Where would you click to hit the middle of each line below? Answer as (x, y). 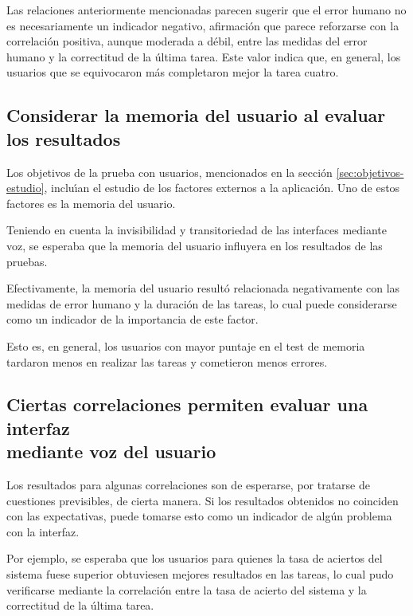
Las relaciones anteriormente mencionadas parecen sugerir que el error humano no (206, 10)
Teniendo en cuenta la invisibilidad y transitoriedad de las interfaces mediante (197, 230)
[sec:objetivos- (370, 172)
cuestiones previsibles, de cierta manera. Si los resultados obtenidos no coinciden (203, 500)
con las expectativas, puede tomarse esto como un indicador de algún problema (199, 516)
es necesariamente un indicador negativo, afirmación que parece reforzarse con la (203, 25)
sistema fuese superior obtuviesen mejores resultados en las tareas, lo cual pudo (200, 574)
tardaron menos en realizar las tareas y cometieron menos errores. (167, 361)
